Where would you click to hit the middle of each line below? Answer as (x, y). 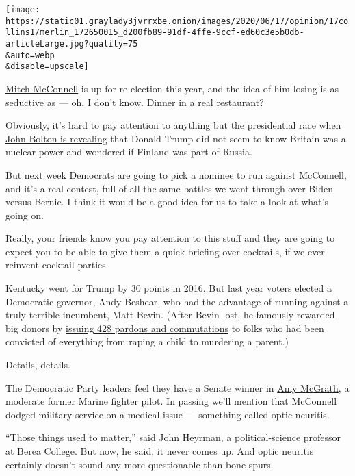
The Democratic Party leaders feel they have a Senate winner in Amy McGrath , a (177, 387)
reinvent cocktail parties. (57, 265)
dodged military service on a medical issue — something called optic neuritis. (168, 414)
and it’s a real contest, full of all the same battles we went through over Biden (169, 188)
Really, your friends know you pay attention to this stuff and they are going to (170, 238)
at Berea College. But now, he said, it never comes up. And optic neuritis (160, 451)
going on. (25, 215)
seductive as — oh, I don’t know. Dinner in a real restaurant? (135, 102)
